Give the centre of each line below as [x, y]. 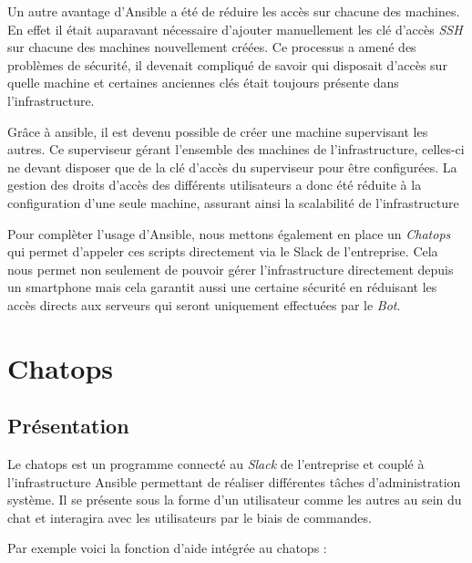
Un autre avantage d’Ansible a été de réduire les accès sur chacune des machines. [234, 11]
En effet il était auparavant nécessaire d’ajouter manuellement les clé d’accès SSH [235, 29]
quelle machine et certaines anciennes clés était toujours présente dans [203, 83]
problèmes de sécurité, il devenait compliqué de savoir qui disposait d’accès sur [227, 64]
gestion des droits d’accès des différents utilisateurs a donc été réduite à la [215, 185]
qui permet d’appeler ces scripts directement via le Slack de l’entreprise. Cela [223, 251]
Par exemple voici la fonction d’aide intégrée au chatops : [167, 548]
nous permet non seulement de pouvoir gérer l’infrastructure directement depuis [231, 269]
